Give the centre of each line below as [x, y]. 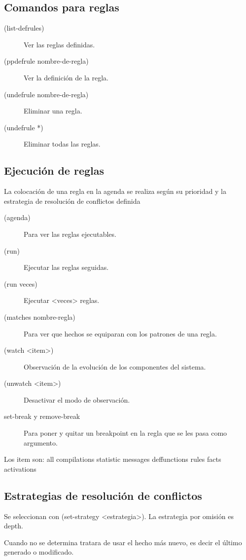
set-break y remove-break [42, 416]
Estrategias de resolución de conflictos [103, 495]
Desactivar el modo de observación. [77, 399]
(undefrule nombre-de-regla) [46, 94]
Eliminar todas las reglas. [62, 144]
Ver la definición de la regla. [66, 77]
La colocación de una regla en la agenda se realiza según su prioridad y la [115, 191]
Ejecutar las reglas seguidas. [66, 267]
